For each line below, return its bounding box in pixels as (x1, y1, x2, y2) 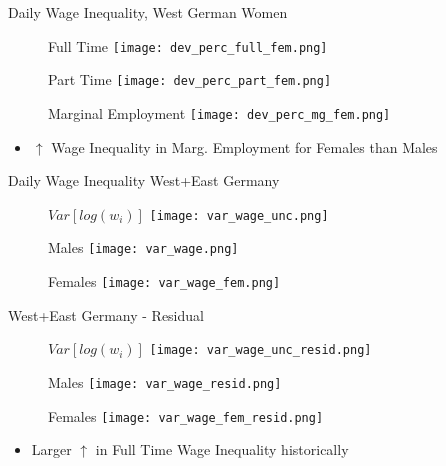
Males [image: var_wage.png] (48, 237, 239, 258)
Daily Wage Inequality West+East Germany (8, 170, 280, 191)
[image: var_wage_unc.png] (149, 208, 329, 223)
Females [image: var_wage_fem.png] (48, 271, 281, 292)
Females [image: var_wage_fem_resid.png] (48, 405, 324, 426)
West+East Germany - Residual (8, 304, 204, 325)
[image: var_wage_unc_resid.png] (149, 343, 372, 358)
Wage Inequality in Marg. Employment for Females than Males (51, 136, 438, 157)
